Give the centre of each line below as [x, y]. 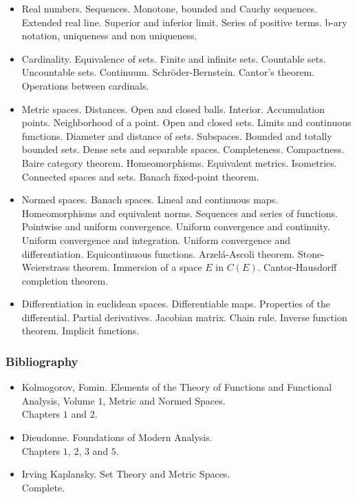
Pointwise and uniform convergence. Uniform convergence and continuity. [176, 226]
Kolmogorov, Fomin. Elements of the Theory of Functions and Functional [177, 387]
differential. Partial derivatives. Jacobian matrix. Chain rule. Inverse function [184, 317]
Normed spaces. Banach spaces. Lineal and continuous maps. [150, 200]
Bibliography [42, 361]
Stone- [311, 253]
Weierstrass [46, 267]
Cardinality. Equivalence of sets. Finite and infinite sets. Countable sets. [174, 58]
